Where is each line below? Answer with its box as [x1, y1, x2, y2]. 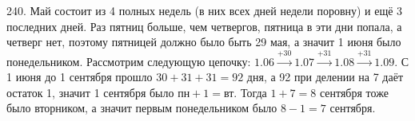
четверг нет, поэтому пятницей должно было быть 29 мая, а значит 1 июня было [6, 33, 401, 50]
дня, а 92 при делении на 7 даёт [246, 68, 404, 85]
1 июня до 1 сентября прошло [6, 68, 153, 85]
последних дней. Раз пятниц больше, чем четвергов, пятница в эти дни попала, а [6, 18, 402, 34]
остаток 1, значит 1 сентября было [6, 84, 174, 100]
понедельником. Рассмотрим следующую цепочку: [6, 53, 251, 69]
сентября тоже [319, 84, 389, 100]
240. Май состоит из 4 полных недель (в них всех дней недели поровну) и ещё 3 [6, 2, 403, 18]
